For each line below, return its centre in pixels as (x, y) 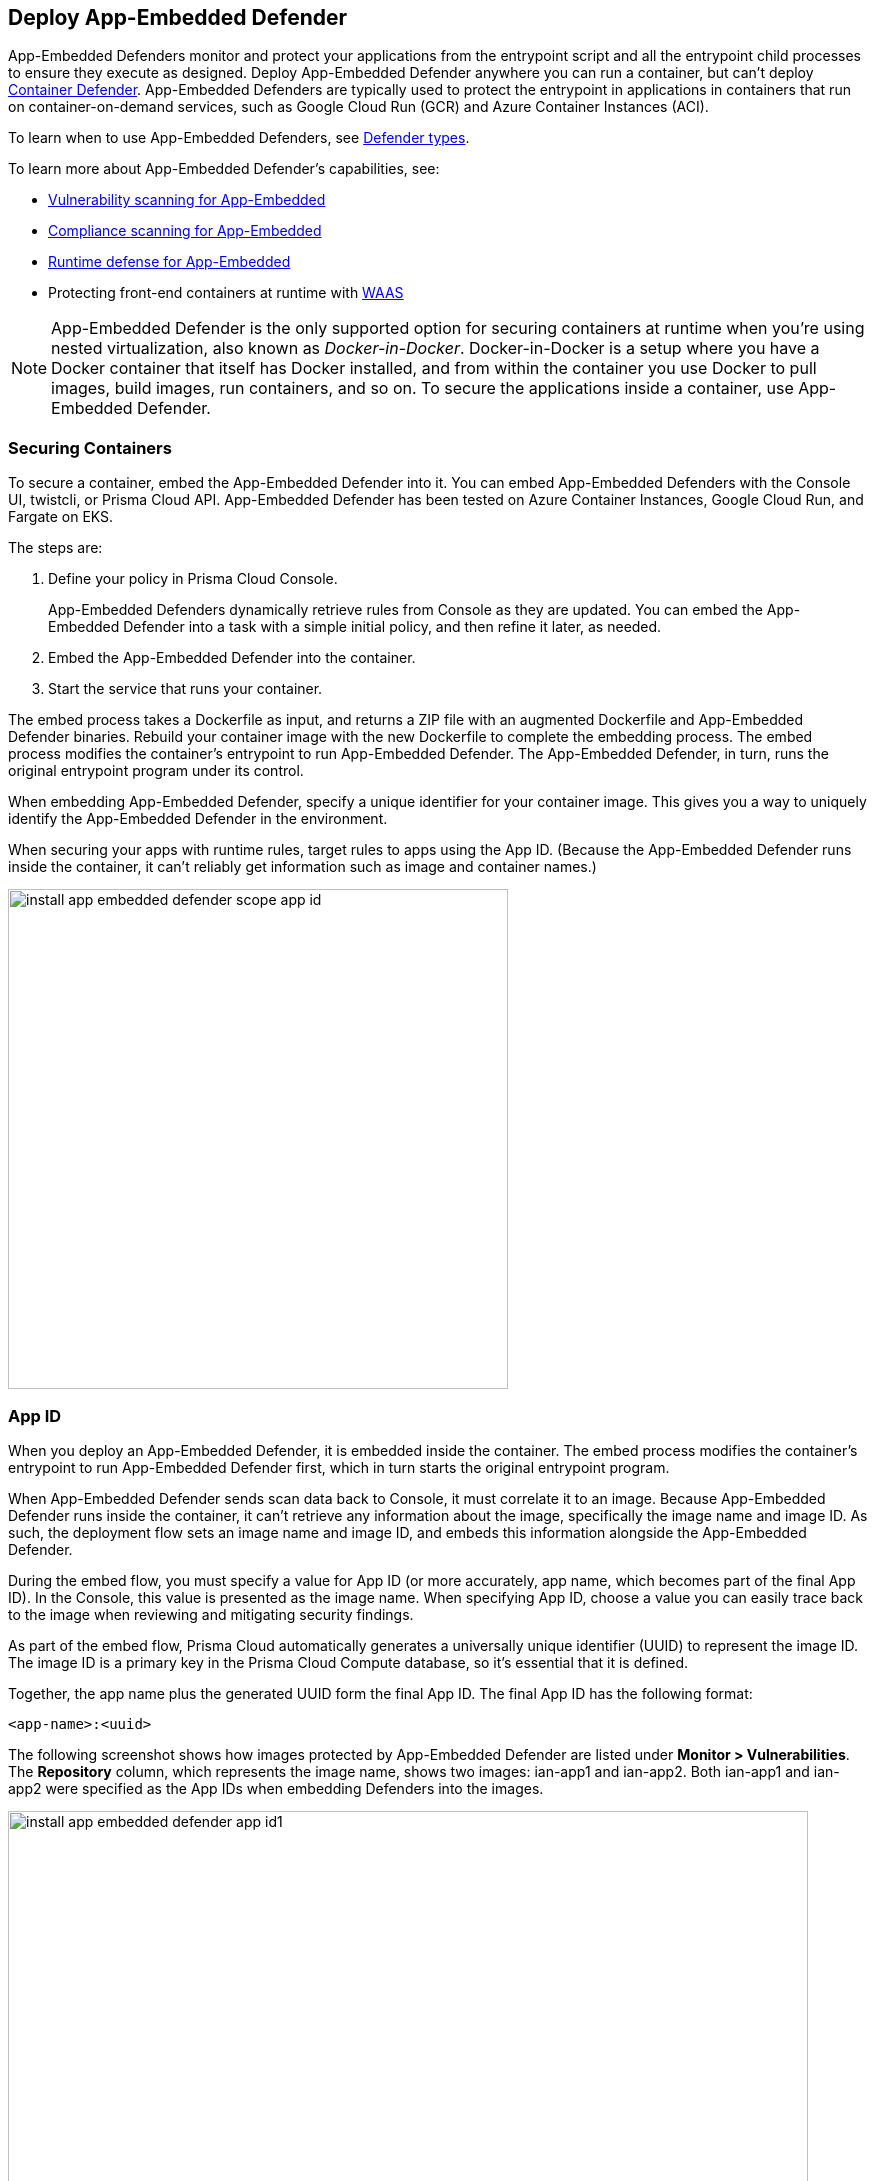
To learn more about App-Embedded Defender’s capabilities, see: (224, 169)
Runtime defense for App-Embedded (169, 262)
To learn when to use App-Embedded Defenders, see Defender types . (239, 138)
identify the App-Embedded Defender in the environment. (198, 819)
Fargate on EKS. (61, 517)
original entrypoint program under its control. (156, 771)
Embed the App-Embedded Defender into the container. (232, 658)
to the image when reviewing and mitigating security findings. (211, 1614)
